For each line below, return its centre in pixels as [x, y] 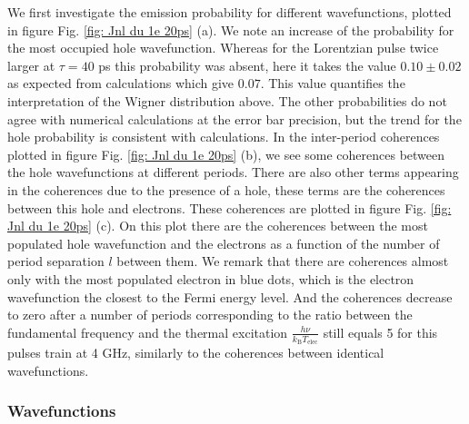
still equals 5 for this [380, 332]
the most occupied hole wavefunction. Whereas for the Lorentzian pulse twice [223, 48]
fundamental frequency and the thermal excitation [148, 332]
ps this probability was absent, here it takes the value [247, 65]
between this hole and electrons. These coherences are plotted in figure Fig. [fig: [230, 207]
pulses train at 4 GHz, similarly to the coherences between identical [196, 352]
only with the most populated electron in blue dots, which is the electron [211, 278]
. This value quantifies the [333, 83]
